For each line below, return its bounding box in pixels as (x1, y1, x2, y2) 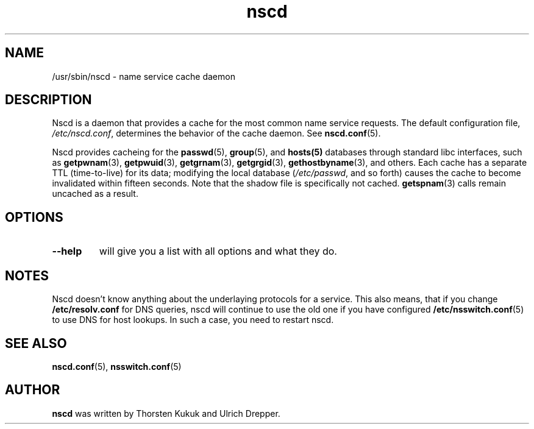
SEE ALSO (5, 335, 67, 351)
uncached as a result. (52, 188, 138, 199)
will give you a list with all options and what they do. (99, 245, 337, 258)
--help (52, 245, 82, 258)
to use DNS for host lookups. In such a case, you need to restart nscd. (52, 314, 334, 325)
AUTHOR (5, 382, 60, 398)
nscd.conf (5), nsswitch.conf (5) (52, 361, 182, 372)
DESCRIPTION (5, 92, 92, 108)
